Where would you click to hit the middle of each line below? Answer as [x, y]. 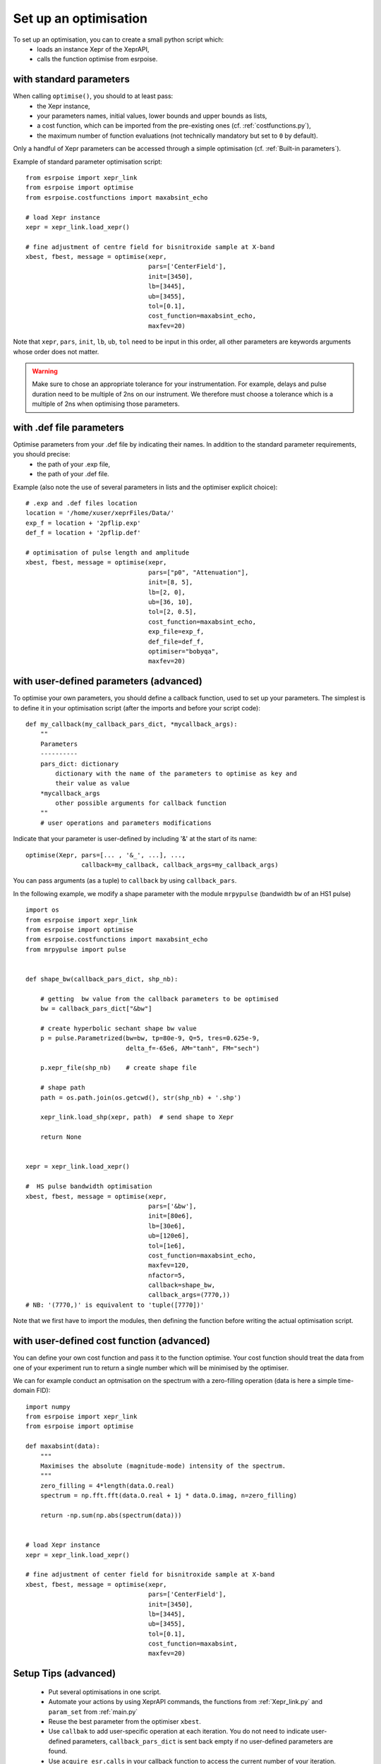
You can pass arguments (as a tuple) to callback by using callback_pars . [125, 881]
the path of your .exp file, [74, 464]
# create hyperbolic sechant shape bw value [118, 1028]
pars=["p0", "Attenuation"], [199, 572]
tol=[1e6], [167, 1246]
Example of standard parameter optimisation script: [87, 162]
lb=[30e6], [167, 1226]
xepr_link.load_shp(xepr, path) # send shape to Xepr [137, 1117]
